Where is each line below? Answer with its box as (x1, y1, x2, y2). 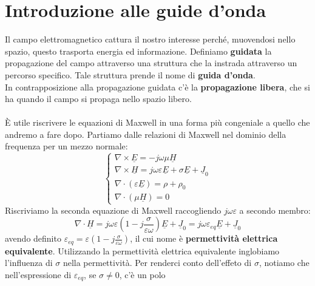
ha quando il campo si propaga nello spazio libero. (5, 92, 192, 105)
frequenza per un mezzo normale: (5, 140, 128, 152)
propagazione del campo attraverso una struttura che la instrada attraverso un (5, 56, 297, 69)
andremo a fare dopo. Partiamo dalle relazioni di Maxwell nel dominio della (5, 128, 286, 140)
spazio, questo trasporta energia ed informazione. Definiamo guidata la (5, 44, 272, 57)
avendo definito (5, 232, 61, 245)
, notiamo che (259, 256, 310, 269)
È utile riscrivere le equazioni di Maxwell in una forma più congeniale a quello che (5, 116, 310, 129)
